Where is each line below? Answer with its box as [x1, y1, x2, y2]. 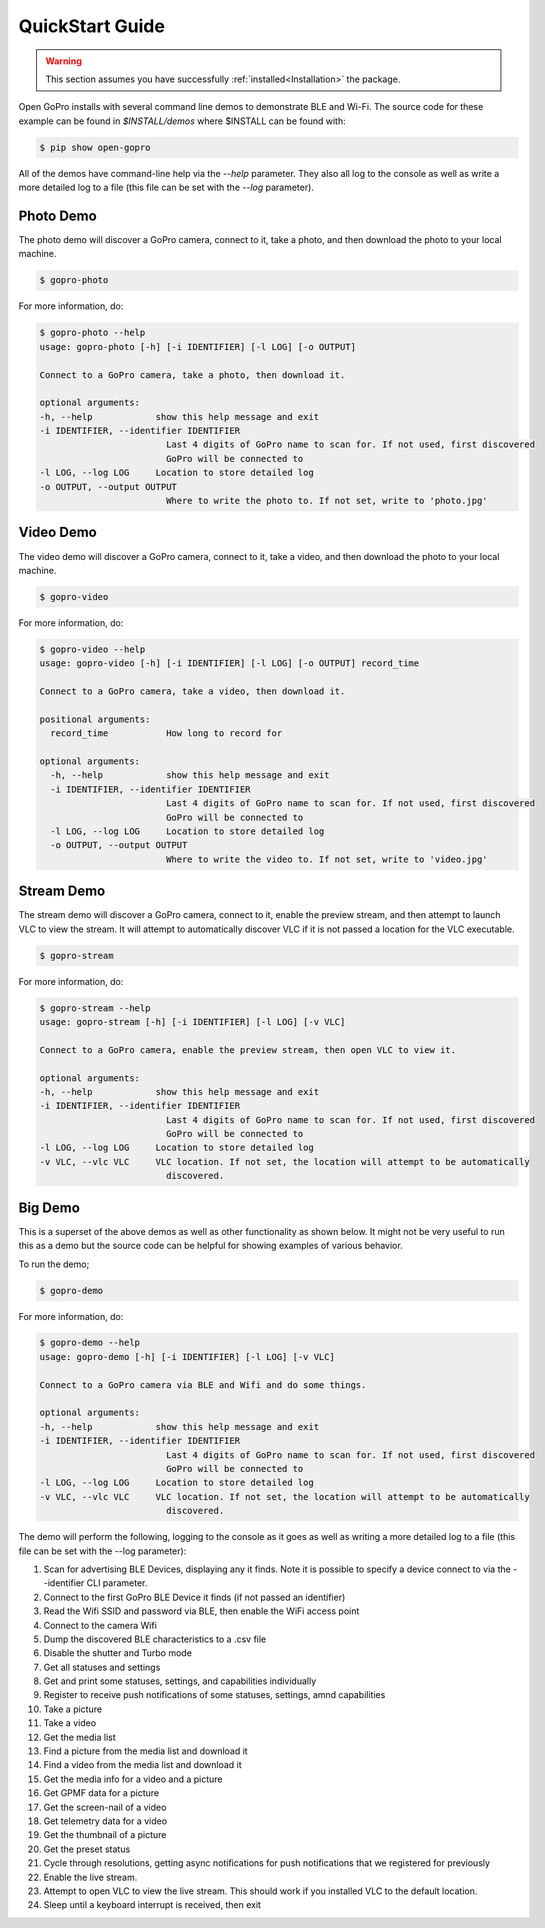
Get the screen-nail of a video [43, 1801, 167, 1813]
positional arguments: [39, 713, 151, 725]
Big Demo [18, 1199, 80, 1216]
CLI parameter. [86, 1577, 148, 1589]
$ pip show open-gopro [39, 141, 151, 153]
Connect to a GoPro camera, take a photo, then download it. [39, 369, 346, 380]
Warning [45, 55, 82, 67]
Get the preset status [43, 1843, 131, 1855]
